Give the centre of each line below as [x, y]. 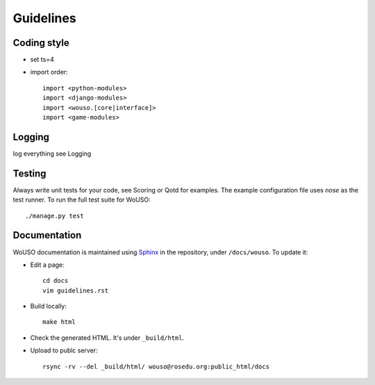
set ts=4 [42, 60]
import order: [49, 72]
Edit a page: [48, 265]
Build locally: [49, 306]
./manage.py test [55, 216]
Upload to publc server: [64, 350]
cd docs [56, 281]
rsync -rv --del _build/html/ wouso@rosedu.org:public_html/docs [156, 366]
